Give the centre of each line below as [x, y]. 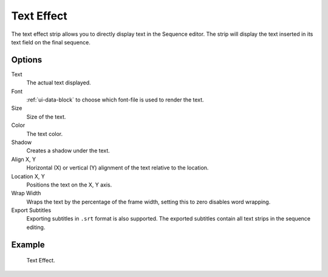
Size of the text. [46, 117]
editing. [36, 227]
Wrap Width [26, 193]
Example [28, 245]
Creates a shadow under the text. [68, 151]
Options [27, 60]
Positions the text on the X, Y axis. [69, 185]
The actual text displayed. [59, 83]
